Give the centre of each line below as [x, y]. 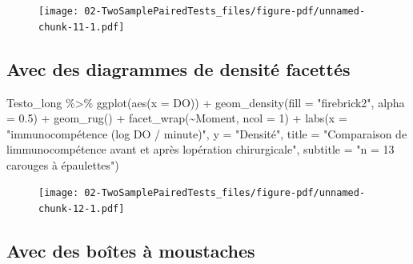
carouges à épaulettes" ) [63, 164]
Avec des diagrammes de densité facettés [178, 68]
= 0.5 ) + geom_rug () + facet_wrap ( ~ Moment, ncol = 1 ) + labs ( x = [177, 118]
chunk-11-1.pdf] [82, 27]
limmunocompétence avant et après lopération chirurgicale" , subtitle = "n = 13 [200, 149]
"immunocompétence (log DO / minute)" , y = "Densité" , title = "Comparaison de [207, 133]
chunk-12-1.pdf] [82, 209]
